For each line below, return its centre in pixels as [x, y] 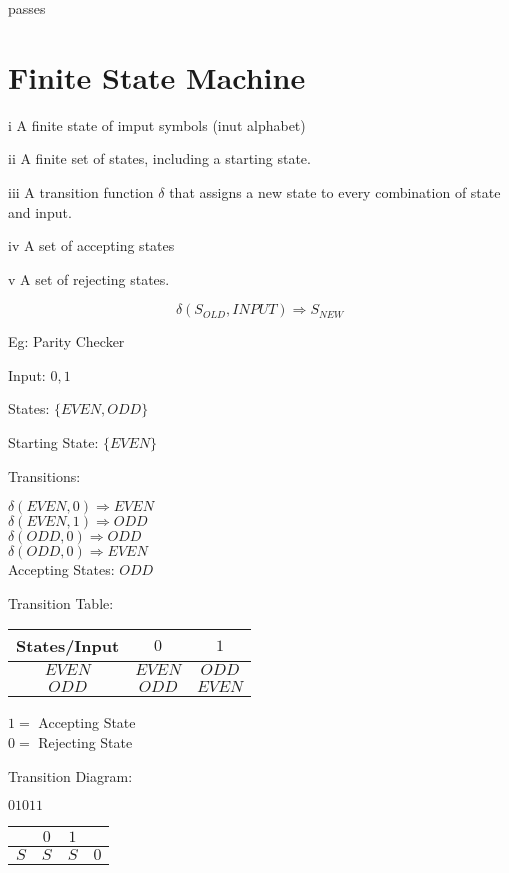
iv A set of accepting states [91, 245]
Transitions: [44, 475]
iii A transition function [81, 191]
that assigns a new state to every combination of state [335, 191]
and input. [40, 211]
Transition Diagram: [70, 775]
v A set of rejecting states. [89, 278]
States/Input [68, 646]
